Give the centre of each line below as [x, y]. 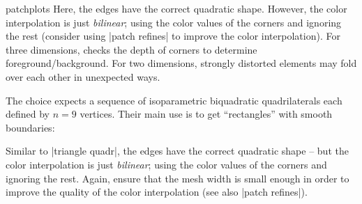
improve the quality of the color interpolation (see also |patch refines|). [157, 192]
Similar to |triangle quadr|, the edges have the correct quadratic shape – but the [177, 151]
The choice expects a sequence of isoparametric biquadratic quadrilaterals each [174, 100]
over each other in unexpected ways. [83, 76]
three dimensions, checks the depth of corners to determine [131, 49]
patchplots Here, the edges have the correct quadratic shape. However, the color [176, 8]
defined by [28, 114]
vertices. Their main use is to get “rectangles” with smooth [206, 114]
